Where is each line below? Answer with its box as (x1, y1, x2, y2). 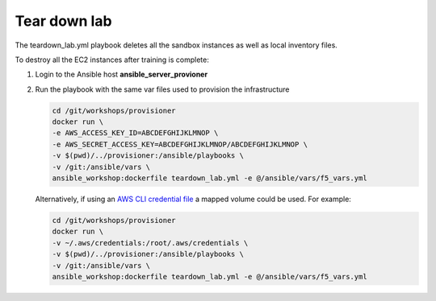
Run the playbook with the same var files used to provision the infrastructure (35, 85, 290, 94)
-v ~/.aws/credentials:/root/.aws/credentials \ (52, 238, 249, 247)
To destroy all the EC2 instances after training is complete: (15, 55, 209, 64)
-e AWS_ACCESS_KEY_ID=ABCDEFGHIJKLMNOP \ (52, 129, 219, 138)
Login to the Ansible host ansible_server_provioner (35, 69, 208, 80)
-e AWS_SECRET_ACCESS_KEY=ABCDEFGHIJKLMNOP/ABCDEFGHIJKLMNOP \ (52, 139, 308, 149)
